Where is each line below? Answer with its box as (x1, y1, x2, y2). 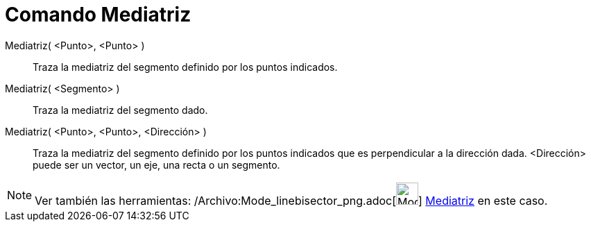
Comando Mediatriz (5, 3, 191, 26)
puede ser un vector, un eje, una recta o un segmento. (33, 158, 280, 171)
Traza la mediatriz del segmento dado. (33, 103, 208, 116)
